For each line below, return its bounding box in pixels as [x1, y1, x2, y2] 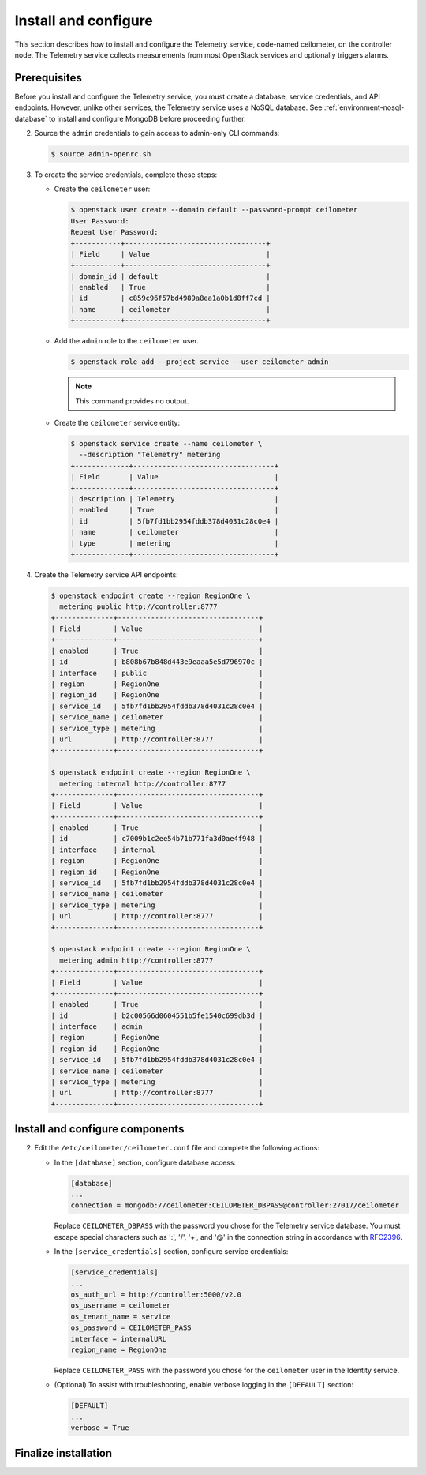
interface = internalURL [70, 1334, 167, 1343]
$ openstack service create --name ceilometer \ [70, 439, 263, 448]
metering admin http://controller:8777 [59, 955, 214, 965]
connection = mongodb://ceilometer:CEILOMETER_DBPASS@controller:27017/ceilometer [70, 1201, 400, 1210]
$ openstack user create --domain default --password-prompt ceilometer [70, 205, 358, 215]
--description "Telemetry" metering [79, 450, 221, 460]
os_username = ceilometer [70, 1301, 171, 1310]
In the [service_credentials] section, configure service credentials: [54, 1247, 289, 1256]
